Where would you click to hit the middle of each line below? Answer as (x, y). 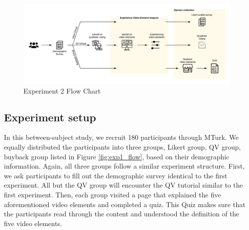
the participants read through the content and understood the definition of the (122, 214)
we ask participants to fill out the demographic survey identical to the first (116, 175)
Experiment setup (50, 117)
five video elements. (33, 223)
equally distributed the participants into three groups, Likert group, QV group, (122, 146)
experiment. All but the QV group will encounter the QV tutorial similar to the (124, 185)
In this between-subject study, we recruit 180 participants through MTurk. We (121, 137)
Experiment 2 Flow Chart (62, 90)
